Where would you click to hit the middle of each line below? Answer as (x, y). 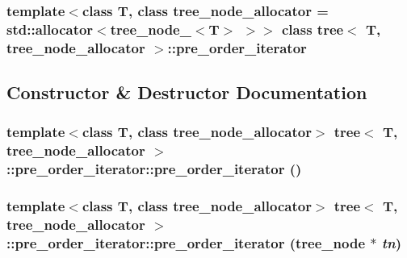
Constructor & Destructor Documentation (187, 92)
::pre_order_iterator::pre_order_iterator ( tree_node (186, 242)
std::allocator (50, 29)
